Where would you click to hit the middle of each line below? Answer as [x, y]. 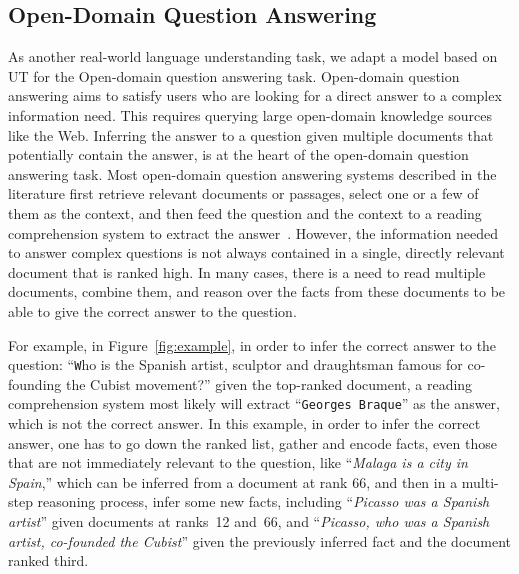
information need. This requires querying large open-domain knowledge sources [250, 114]
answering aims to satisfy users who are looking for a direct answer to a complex [255, 95]
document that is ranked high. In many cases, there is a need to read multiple [247, 271]
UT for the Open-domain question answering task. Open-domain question [234, 75]
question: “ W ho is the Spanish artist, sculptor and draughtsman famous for [235, 364]
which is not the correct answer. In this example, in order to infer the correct [244, 423]
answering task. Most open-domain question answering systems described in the [252, 173]
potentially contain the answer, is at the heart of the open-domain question [238, 154]
